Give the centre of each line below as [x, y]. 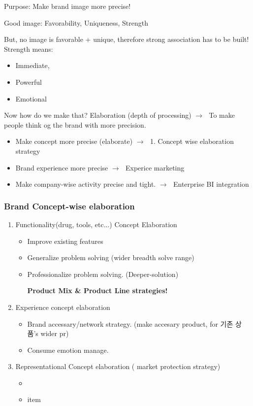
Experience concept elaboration [63, 307]
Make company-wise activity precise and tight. [86, 184]
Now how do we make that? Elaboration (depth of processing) [98, 115]
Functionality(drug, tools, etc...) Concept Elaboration [96, 224]
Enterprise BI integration [211, 184]
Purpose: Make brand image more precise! [67, 6]
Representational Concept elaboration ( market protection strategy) [118, 366]
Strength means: [29, 49]
